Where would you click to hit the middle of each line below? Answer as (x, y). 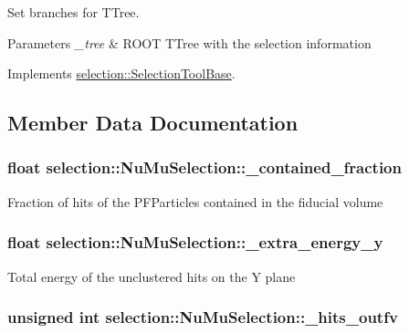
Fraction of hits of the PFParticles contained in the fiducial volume (195, 201)
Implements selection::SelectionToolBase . (121, 73)
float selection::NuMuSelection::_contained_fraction (204, 167)
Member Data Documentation (153, 123)
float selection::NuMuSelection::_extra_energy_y (195, 242)
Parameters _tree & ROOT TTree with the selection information (189, 42)
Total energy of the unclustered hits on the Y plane (152, 276)
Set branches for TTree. (73, 12)
